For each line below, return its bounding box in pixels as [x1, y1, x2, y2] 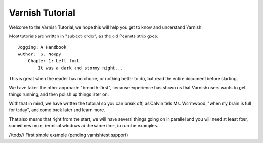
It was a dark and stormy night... [38, 65, 123, 71]
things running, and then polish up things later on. [9, 91, 109, 97]
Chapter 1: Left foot [27, 58, 80, 64]
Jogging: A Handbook [18, 44, 67, 50]
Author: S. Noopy [18, 51, 62, 57]
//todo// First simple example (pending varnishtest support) [9, 132, 128, 138]
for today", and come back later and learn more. [9, 107, 106, 113]
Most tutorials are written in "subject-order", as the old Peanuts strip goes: [9, 33, 158, 39]
